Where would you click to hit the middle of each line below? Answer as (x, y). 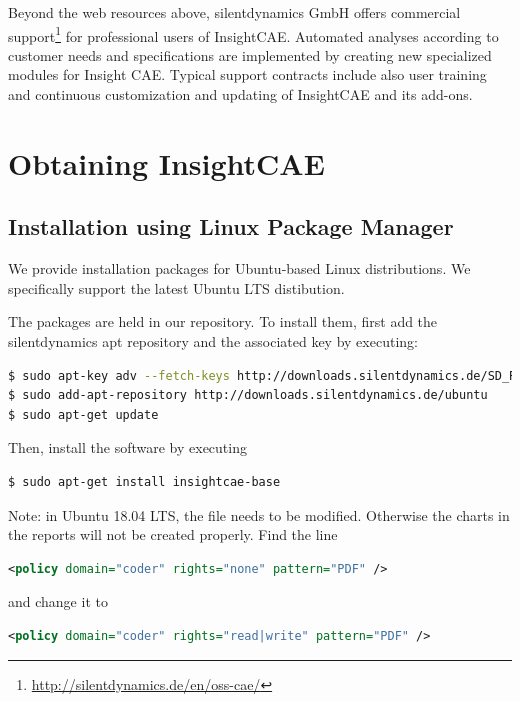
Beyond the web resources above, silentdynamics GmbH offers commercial (234, 12)
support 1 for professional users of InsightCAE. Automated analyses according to (253, 34)
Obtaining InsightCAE (166, 162)
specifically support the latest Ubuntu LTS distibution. (176, 287)
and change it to (58, 601)
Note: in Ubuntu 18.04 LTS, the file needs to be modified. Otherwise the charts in (259, 514)
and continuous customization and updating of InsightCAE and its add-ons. (240, 94)
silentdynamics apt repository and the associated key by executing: (213, 340)
